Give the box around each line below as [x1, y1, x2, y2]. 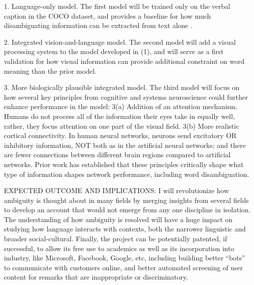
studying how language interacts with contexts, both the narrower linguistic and [4, 224, 246, 234]
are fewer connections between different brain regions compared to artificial [4, 149, 231, 160]
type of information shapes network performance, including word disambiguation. [4, 169, 249, 179]
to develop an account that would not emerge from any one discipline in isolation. [4, 204, 251, 215]
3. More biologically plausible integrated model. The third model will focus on [4, 82, 240, 92]
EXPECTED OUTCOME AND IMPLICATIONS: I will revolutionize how [4, 185, 229, 196]
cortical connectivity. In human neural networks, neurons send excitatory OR [4, 130, 237, 141]
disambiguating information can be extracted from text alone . [4, 20, 192, 30]
